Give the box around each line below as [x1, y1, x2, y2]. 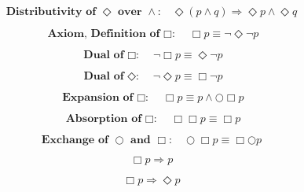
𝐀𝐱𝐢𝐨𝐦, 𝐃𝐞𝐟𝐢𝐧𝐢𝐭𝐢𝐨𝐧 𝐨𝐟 [47, 28, 160, 39]
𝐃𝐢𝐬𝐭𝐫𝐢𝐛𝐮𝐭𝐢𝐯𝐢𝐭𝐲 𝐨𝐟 [5, 6, 97, 17]
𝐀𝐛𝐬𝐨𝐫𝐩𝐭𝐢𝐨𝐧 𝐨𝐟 [65, 113, 142, 124]
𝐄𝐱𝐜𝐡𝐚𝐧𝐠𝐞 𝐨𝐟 [41, 135, 108, 146]
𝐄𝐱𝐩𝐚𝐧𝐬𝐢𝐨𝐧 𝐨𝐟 [62, 92, 134, 103]
